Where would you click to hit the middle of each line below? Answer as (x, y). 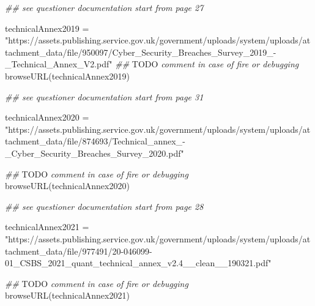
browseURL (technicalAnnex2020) (67, 186)
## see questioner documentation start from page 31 (104, 96)
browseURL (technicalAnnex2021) (67, 295)
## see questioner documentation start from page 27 (104, 7)
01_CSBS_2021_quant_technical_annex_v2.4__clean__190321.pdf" (138, 263)
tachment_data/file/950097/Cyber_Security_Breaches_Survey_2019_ (139, 52)
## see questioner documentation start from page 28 (104, 206)
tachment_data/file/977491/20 (63, 251)
